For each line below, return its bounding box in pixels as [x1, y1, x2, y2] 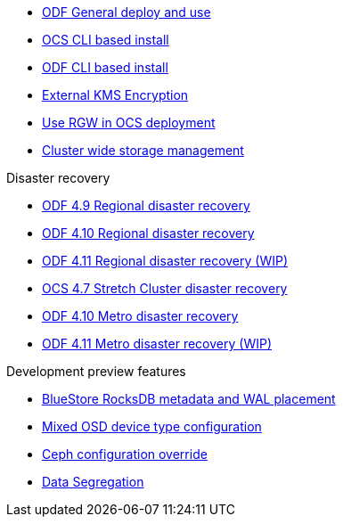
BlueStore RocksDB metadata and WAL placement [42, 391, 336, 406]
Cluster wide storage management [42, 143, 244, 158]
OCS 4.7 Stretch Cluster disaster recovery [42, 281, 288, 296]
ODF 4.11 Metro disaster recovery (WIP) [42, 336, 272, 351]
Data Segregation [42, 474, 144, 489]
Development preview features [6, 364, 186, 379]
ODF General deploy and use [42, 4, 211, 20]
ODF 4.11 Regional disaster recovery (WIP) [42, 253, 289, 268]
